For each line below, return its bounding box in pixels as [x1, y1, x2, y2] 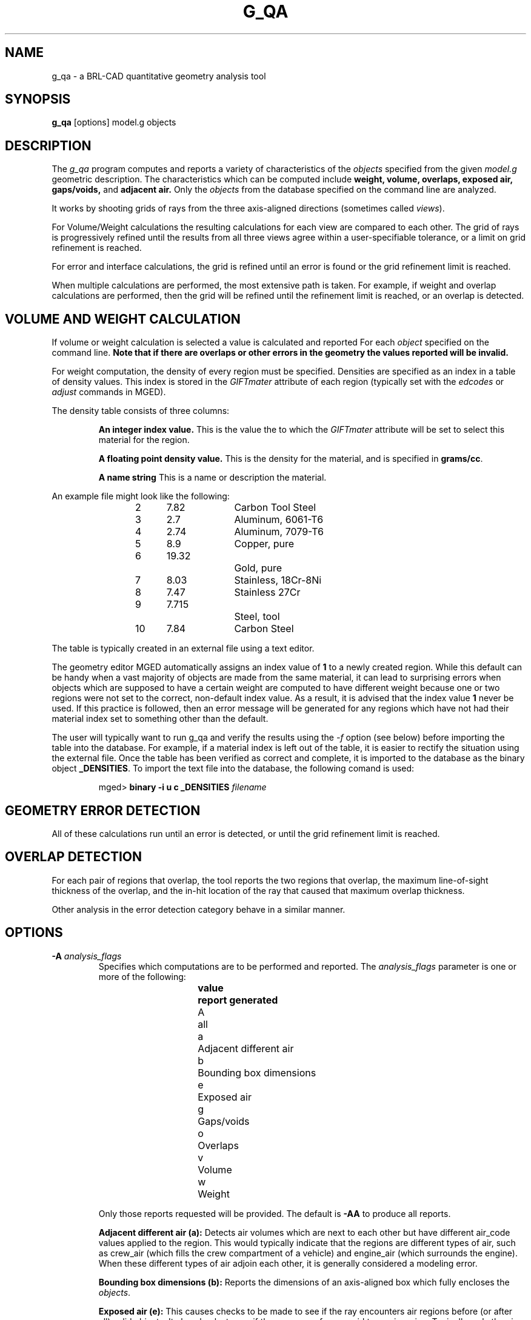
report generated [198, 993, 278, 1006]
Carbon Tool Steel [234, 501, 316, 514]
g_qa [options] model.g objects [52, 117, 176, 128]
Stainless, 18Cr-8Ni [234, 574, 322, 587]
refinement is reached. [52, 242, 142, 253]
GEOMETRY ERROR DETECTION [5, 802, 201, 818]
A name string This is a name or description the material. [98, 472, 327, 483]
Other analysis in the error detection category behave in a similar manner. [52, 904, 346, 915]
